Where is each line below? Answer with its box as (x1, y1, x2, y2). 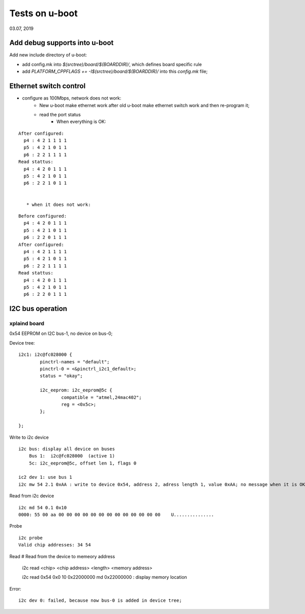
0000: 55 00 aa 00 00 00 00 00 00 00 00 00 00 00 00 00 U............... (18, 512, 215, 518)
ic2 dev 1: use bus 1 (18, 474, 72, 480)
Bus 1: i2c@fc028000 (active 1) (28, 453, 115, 459)
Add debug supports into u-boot (9, 39, 114, 47)
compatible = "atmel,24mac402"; (61, 394, 142, 400)
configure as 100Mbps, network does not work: (22, 95, 121, 101)
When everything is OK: (56, 118, 106, 125)
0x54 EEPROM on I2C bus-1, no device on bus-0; (9, 330, 113, 336)
